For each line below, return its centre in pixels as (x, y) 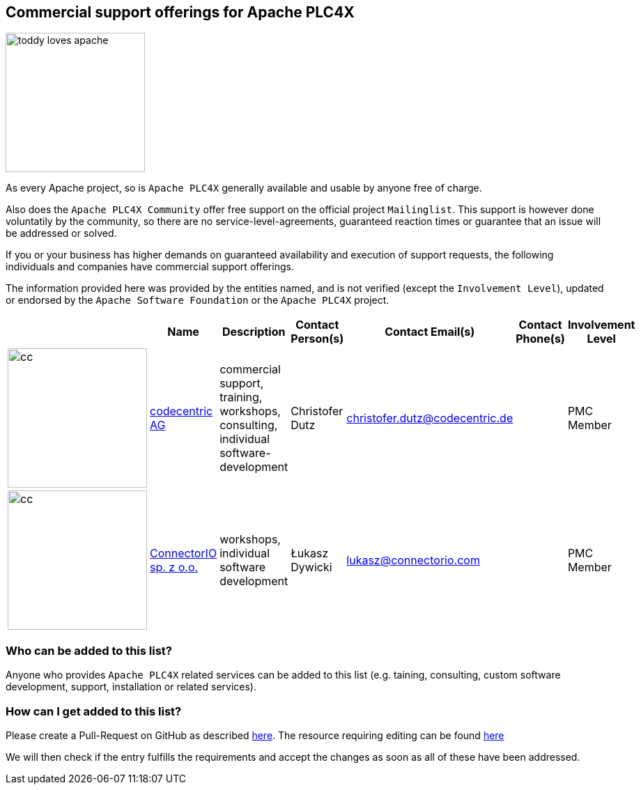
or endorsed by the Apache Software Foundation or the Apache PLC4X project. (198, 300)
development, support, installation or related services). (131, 687)
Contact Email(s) (430, 332)
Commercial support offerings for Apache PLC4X (180, 12)
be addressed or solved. (61, 233)
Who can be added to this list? (89, 650)
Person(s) (317, 339)
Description (254, 332)
